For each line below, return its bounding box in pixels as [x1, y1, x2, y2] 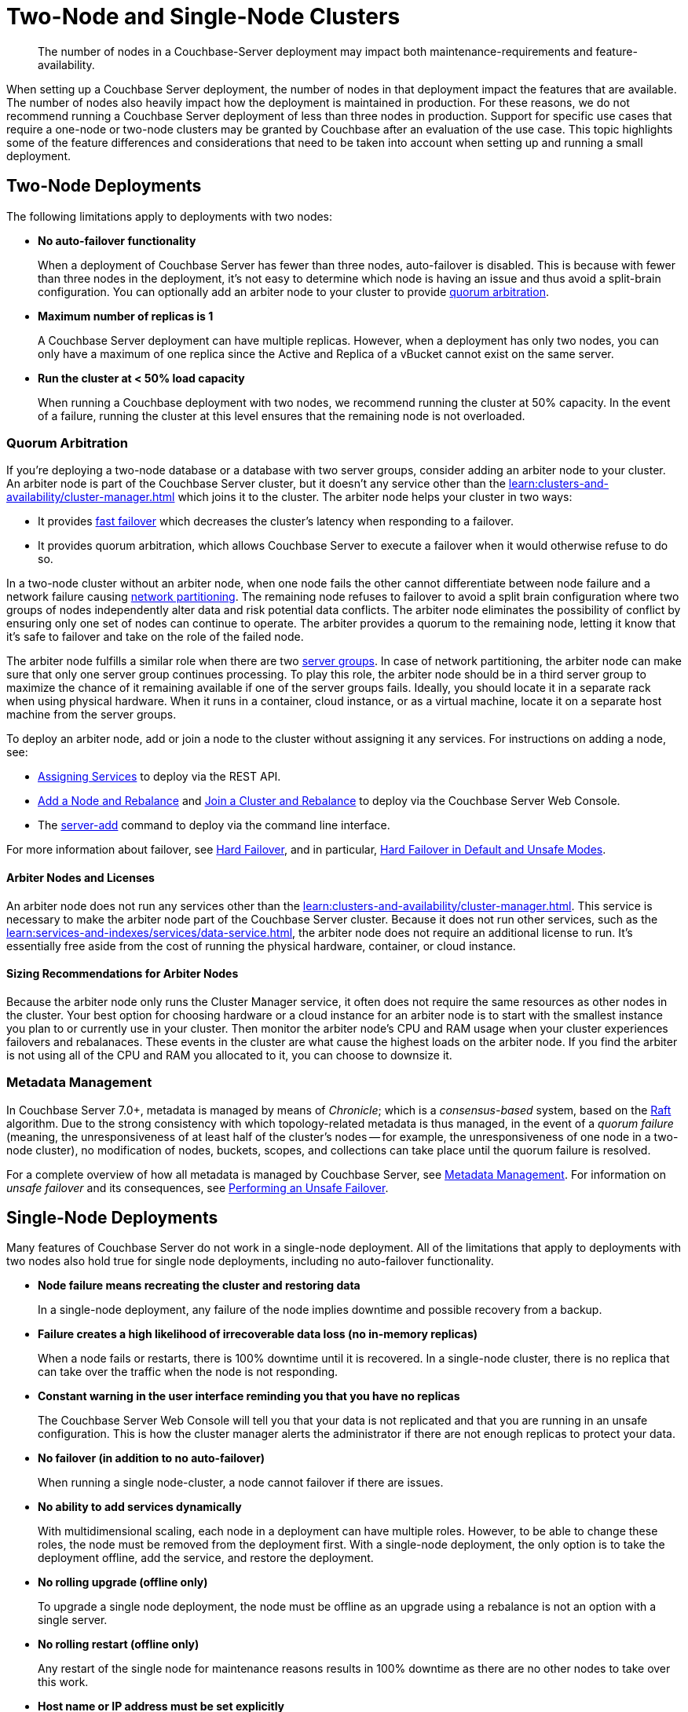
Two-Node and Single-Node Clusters [6, 3, 401, 30]
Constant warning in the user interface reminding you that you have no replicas [38, 1389, 460, 1403]
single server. [38, 1613, 108, 1627]
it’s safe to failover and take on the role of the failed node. [6, 630, 304, 644]
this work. [38, 1675, 89, 1689]
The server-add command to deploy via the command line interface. [38, 818, 390, 832]
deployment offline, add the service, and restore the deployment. [38, 1551, 374, 1565]
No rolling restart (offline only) [38, 1637, 199, 1652]
